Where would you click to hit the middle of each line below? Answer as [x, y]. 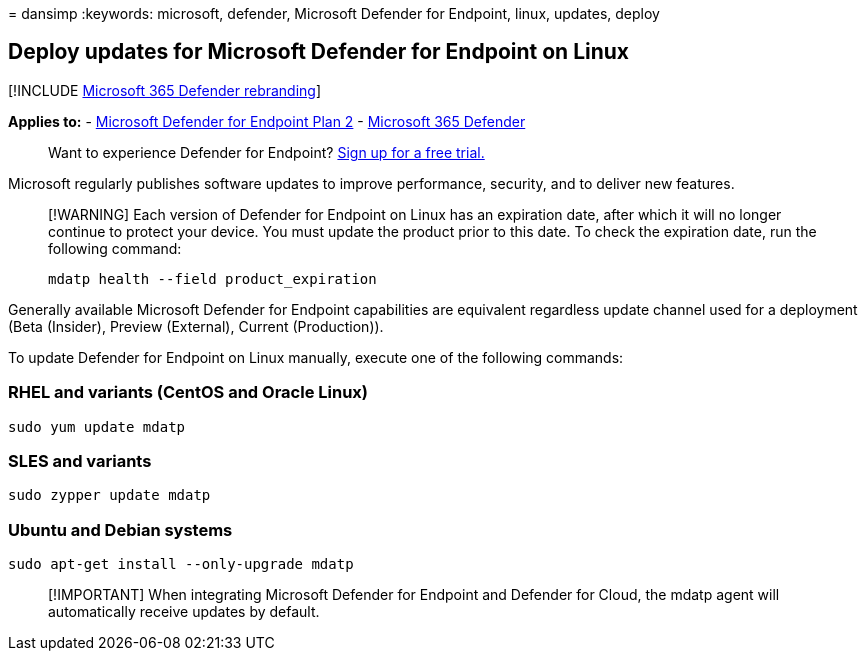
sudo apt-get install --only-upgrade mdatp [181, 564]
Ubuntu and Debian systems [120, 529]
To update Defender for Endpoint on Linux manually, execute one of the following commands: [316, 357]
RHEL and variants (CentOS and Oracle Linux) [188, 392]
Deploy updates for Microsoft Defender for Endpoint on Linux [319, 52]
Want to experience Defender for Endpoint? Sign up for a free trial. [266, 152]
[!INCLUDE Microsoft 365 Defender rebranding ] [165, 90]
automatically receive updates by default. [184, 612]
